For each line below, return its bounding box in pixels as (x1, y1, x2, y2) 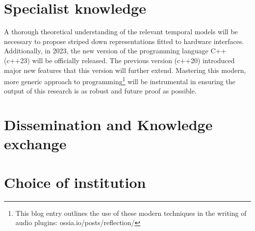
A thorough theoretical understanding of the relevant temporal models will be (4, 26, 238, 37)
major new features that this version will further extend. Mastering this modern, (4, 65, 246, 75)
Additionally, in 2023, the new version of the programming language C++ (4, 46, 227, 56)
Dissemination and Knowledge (4, 115, 213, 135)
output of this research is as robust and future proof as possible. (4, 86, 197, 96)
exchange (4, 134, 67, 154)
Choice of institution (4, 172, 146, 192)
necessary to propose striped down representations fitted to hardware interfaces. (4, 36, 244, 46)
